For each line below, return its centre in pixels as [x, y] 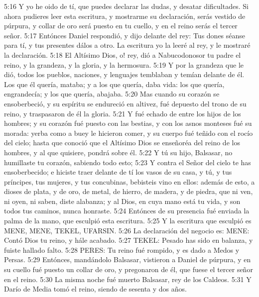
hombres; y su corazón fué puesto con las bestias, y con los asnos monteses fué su [128, 123]
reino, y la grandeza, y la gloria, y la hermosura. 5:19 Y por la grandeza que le [124, 64]
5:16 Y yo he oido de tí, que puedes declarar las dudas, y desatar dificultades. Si [126, 6]
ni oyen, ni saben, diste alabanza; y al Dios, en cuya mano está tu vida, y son [122, 201]
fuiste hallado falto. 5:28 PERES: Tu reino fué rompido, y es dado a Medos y [122, 249]
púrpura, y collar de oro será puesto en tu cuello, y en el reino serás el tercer [121, 26]
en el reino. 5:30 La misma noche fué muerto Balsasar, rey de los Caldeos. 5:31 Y [128, 279]
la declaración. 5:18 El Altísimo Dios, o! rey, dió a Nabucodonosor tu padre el [123, 54]
